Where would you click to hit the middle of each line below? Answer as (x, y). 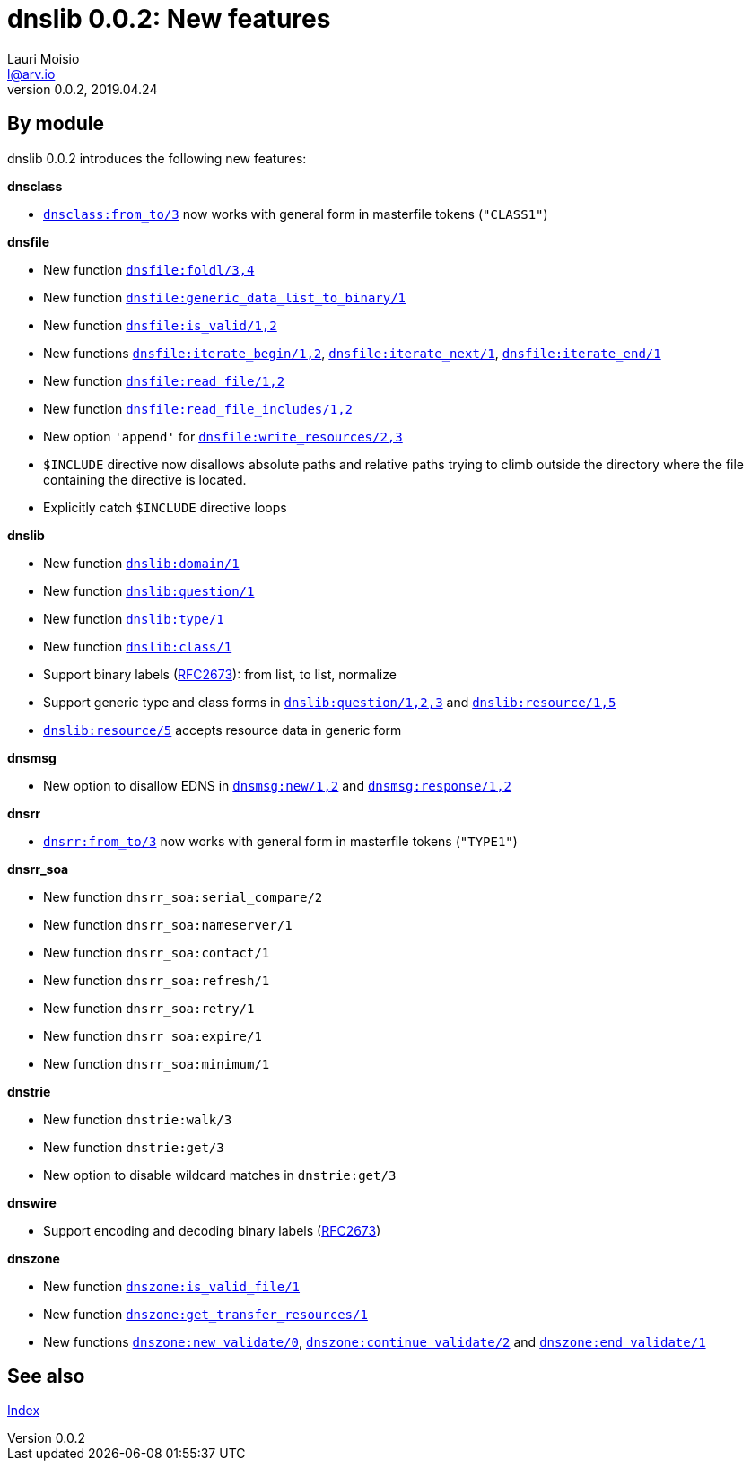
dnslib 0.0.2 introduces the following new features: (157, 158)
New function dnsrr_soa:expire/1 (153, 1035)
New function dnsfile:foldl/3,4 (149, 269)
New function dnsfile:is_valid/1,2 (160, 325)
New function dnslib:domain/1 (141, 563)
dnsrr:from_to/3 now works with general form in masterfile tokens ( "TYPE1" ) (280, 841)
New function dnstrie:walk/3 (138, 1119)
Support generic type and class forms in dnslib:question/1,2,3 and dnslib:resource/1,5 (330, 702)
